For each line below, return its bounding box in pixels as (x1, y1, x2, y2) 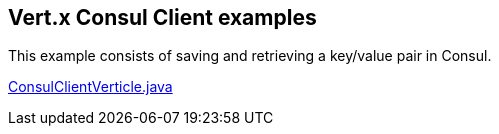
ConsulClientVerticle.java (8, 78, 173, 96)
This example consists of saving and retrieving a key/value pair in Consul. (8, 47, 492, 65)
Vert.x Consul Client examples (8, 5, 317, 30)
